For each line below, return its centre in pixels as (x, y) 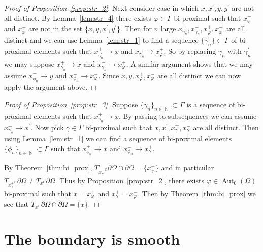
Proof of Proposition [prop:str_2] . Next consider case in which (102, 8)
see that (17, 204)
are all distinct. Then (226, 127)
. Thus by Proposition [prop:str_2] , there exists (129, 180)
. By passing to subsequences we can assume (188, 116)
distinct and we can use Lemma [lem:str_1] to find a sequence (101, 40)
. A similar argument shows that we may (189, 64)
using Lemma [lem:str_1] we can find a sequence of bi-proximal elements (118, 138)
